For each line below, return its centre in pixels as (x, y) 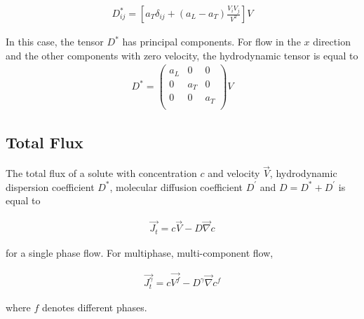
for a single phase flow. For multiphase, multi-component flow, (140, 252)
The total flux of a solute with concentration (101, 173)
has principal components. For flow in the (211, 42)
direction (332, 42)
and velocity (234, 173)
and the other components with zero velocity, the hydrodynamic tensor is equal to (182, 55)
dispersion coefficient (50, 186)
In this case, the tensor (55, 42)
